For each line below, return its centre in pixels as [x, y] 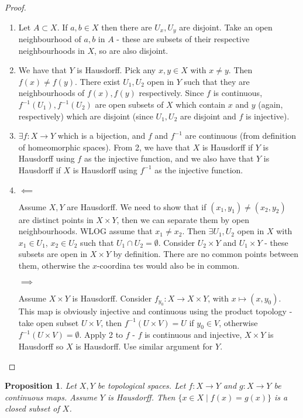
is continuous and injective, [193, 335]
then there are [127, 27]
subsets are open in [53, 254]
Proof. [16, 7]
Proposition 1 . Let [41, 386]
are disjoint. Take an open [226, 27]
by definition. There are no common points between [206, 254]
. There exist [98, 81]
